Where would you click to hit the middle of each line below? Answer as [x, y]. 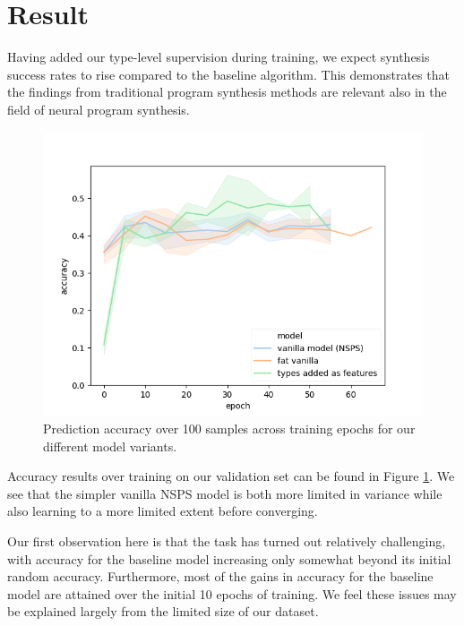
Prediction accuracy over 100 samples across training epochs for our [229, 429]
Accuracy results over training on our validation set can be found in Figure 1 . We [231, 476]
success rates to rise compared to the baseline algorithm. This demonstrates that [228, 74]
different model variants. [110, 446]
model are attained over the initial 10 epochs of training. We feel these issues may [232, 593]
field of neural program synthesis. [99, 109]
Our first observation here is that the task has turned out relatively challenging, [227, 541]
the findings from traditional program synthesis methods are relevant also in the [227, 92]
